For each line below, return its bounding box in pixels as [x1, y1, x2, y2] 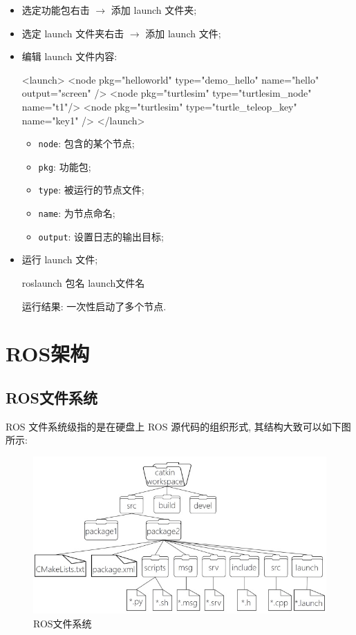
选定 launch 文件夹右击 [21, 26, 124, 40]
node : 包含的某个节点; [38, 136, 135, 151]
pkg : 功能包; [38, 159, 91, 173]
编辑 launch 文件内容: [21, 49, 118, 64]
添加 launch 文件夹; [111, 3, 197, 17]
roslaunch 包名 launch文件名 [21, 276, 145, 290]
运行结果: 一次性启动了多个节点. [21, 298, 167, 313]
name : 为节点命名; [38, 206, 115, 220]
